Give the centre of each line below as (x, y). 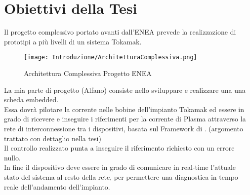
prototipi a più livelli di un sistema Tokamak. (73, 41)
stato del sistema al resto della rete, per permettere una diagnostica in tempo (121, 176)
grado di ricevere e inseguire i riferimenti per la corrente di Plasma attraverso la (125, 119)
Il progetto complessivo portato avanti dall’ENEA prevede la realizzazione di (120, 32)
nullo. (12, 157)
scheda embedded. (31, 99)
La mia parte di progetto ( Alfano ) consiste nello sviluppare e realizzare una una (125, 90)
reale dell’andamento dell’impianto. (57, 186)
